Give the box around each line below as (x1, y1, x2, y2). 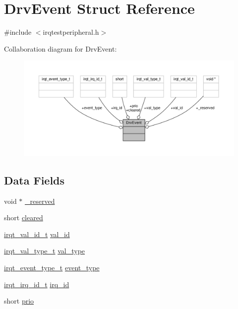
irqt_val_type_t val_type (4, 246, 85, 256)
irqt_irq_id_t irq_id (4, 279, 69, 289)
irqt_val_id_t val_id (4, 229, 70, 239)
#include (4, 27, 32, 37)
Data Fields (4, 172, 65, 187)
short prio (4, 296, 34, 306)
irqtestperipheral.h (43, 27, 99, 37)
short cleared (4, 212, 43, 223)
